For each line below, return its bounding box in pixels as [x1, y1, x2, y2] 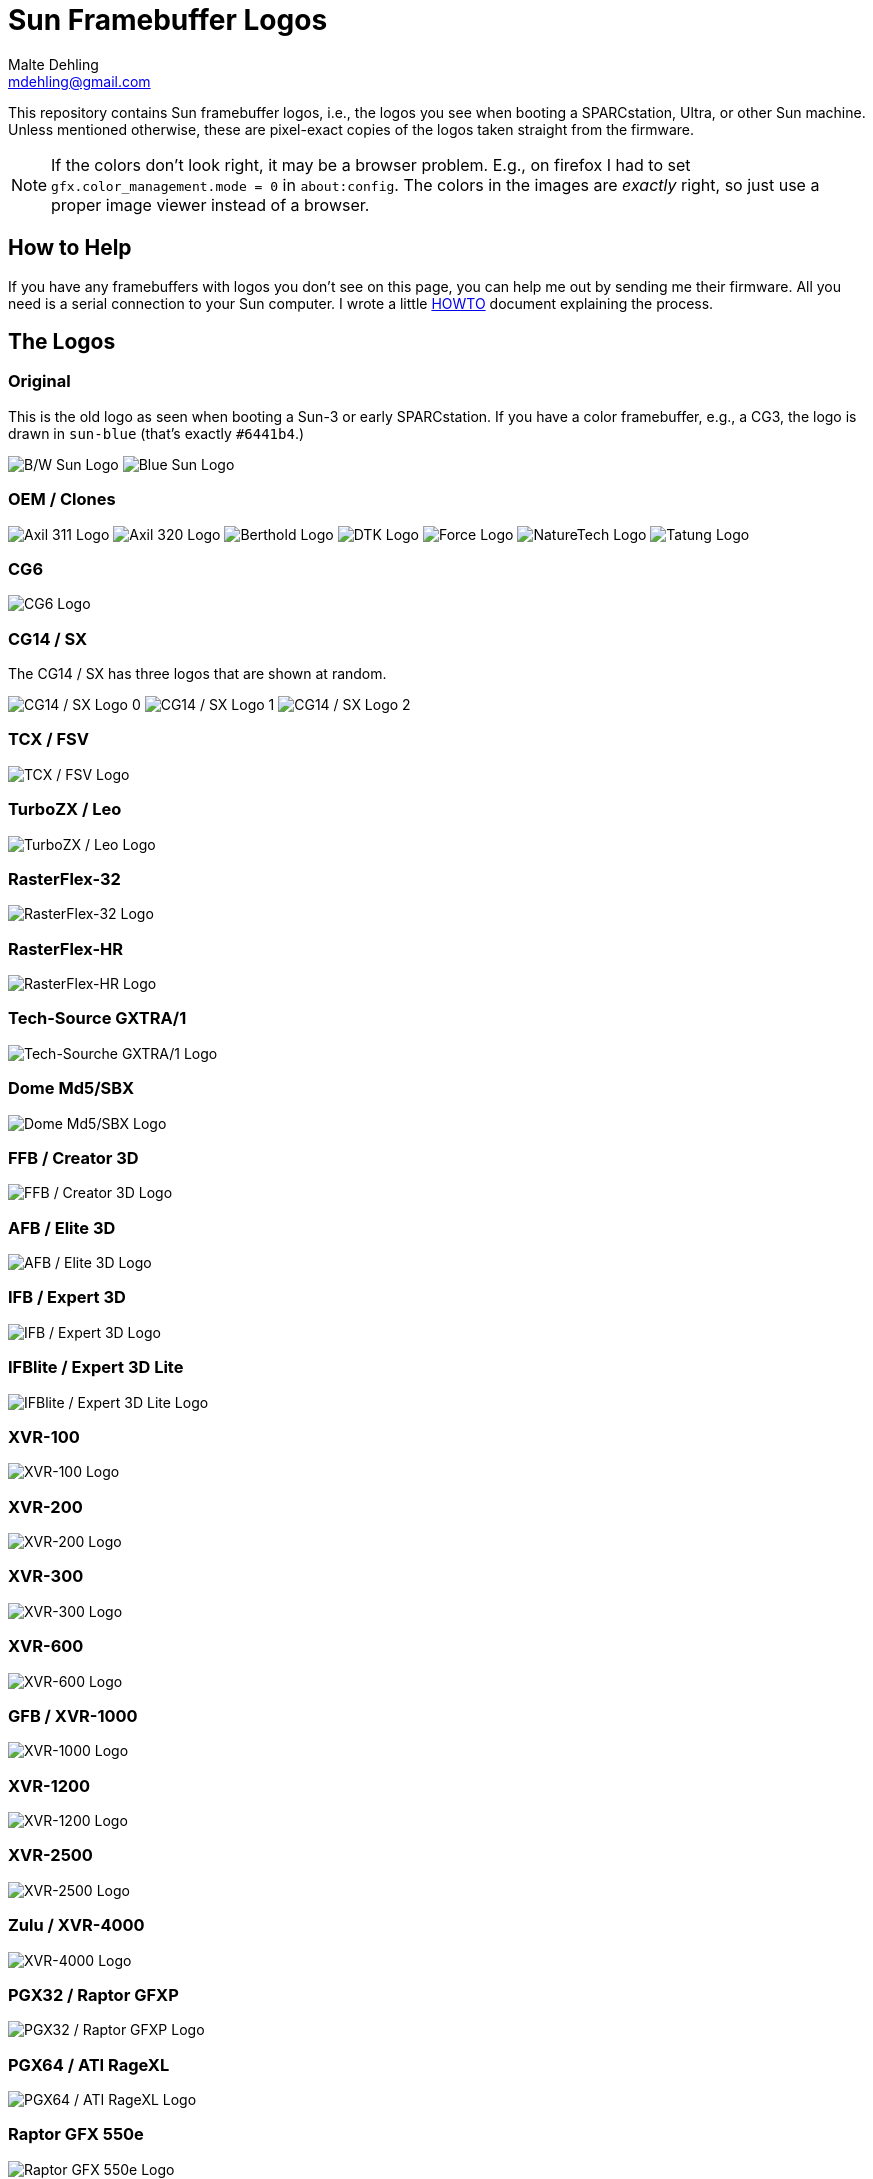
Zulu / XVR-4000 [8, 1915, 145, 1936]
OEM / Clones [8, 489, 116, 510]
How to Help [8, 235, 132, 261]
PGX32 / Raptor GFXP [8, 1984, 179, 2005]
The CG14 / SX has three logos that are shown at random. [8, 665, 387, 683]
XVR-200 [8, 1496, 83, 1517]
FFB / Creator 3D [8, 1147, 139, 1168]
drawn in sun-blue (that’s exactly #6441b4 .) [8, 424, 305, 442]
